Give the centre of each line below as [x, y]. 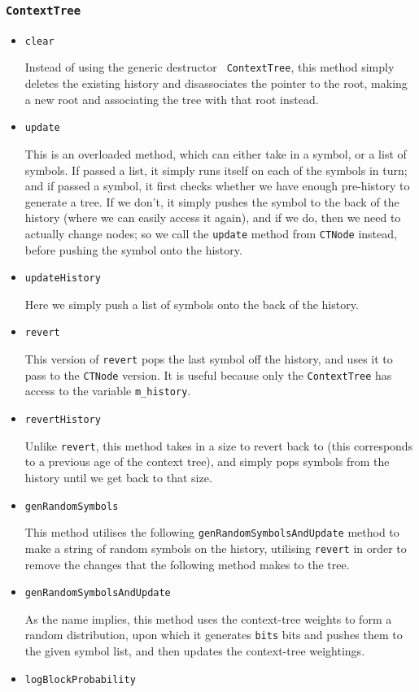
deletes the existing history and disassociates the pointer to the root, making [216, 83]
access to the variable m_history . [108, 391]
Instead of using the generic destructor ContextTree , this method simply [209, 67]
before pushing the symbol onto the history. [133, 249]
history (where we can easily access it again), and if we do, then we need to [213, 218]
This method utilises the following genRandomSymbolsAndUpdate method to [212, 532]
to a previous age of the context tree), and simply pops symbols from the [207, 461]
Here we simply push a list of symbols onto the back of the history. [192, 304]
